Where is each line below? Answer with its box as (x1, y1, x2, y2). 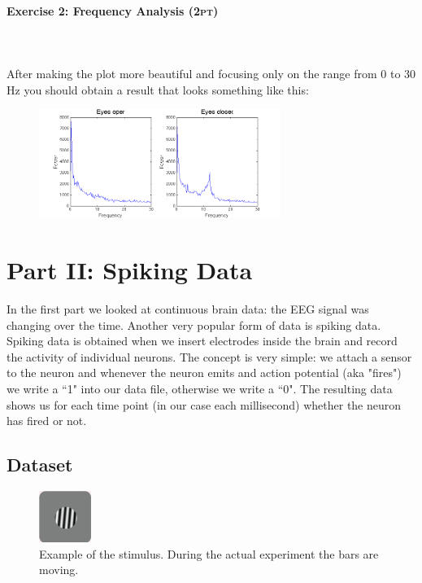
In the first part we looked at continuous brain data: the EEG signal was (7, 300, 369, 318)
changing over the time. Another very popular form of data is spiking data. (7, 316, 381, 333)
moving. (39, 561, 79, 578)
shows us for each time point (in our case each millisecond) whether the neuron (7, 396, 402, 413)
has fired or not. (7, 412, 87, 429)
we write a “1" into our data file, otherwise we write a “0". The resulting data (7, 380, 393, 397)
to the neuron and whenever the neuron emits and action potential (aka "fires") (7, 364, 402, 381)
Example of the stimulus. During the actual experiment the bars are (39, 545, 379, 562)
